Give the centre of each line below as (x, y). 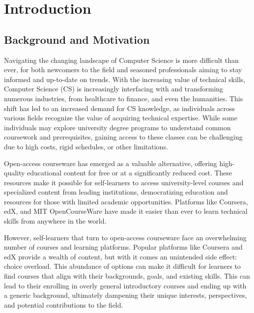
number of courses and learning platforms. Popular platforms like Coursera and (123, 247)
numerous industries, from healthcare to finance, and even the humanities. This (124, 98)
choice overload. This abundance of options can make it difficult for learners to (122, 266)
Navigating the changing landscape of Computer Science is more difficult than (121, 60)
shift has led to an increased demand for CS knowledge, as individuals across (120, 108)
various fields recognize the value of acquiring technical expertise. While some (121, 118)
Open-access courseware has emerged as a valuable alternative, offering (111, 163)
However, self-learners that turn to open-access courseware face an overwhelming (125, 237)
